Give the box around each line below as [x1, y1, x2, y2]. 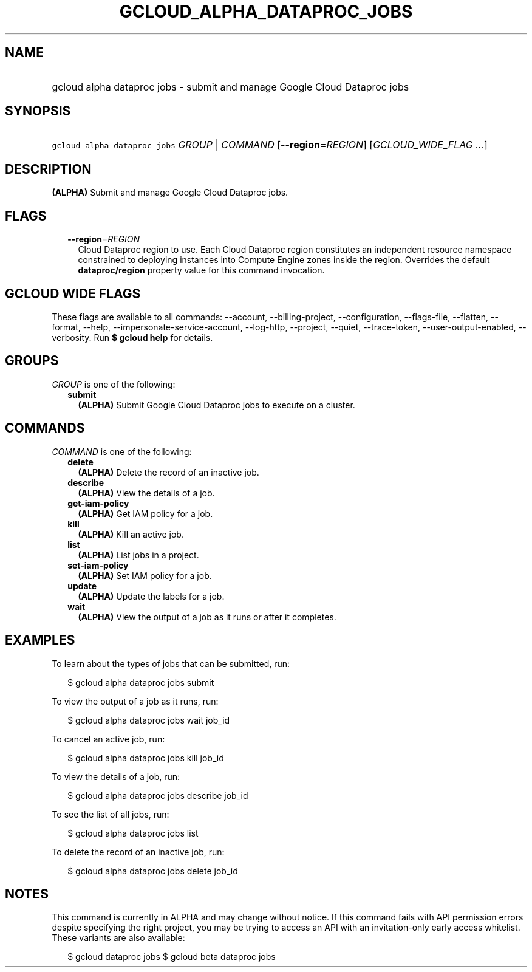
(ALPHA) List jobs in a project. [78, 549, 199, 560]
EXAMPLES [5, 632, 75, 648]
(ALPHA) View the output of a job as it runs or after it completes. [78, 611, 336, 622]
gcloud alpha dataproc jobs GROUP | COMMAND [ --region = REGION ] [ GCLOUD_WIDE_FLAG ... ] [52, 139, 488, 151]
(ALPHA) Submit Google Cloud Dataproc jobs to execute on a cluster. [78, 399, 355, 410]
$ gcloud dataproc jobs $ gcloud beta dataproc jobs [67, 951, 276, 962]
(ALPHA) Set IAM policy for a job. [78, 570, 212, 581]
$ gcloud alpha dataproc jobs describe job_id [67, 790, 248, 801]
